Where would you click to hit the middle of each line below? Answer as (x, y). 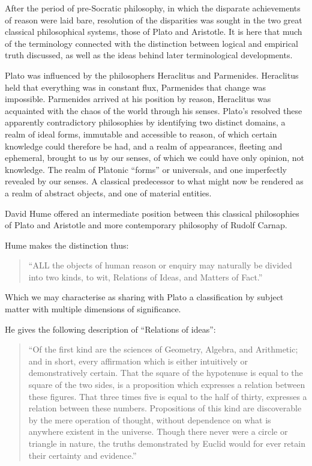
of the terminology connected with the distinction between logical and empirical (151, 43)
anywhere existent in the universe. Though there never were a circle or (158, 431)
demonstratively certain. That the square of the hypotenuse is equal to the (166, 373)
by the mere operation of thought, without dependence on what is (150, 419)
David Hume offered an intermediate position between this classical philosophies (152, 213)
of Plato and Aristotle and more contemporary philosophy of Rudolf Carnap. (146, 225)
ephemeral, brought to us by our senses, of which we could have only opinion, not (154, 158)
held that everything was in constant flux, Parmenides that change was (135, 87)
